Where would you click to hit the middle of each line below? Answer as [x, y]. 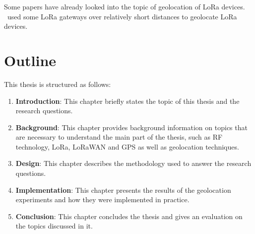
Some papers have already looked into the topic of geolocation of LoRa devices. [125, 6]
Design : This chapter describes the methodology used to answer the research [133, 163]
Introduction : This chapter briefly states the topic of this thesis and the [127, 101]
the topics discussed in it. [54, 226]
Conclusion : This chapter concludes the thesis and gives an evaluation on [129, 216]
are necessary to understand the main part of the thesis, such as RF [119, 137]
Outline [30, 60]
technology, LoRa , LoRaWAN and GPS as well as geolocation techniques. [127, 146]
